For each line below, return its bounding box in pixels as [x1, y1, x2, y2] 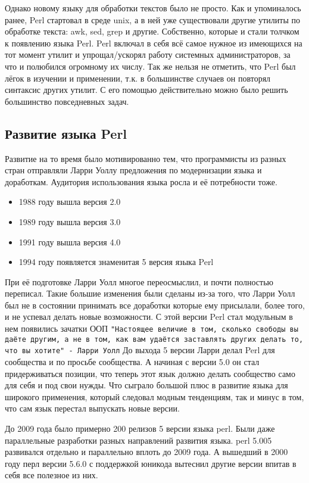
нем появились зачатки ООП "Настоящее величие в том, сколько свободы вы [5, 322, 298, 335]
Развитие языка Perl [5, 124, 127, 142]
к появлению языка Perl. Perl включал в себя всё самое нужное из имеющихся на [5, 36, 302, 49]
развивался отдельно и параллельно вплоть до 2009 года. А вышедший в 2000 [5, 445, 288, 458]
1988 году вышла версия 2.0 [18, 195, 121, 208]
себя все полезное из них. [5, 469, 98, 481]
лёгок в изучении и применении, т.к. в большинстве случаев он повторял [5, 71, 271, 84]
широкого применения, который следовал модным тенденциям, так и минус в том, [5, 390, 304, 403]
